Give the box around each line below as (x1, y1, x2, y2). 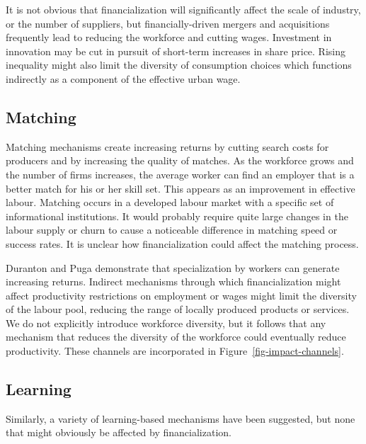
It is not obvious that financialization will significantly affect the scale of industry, (6, 2, 361, 16)
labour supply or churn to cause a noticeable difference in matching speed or (6, 222, 338, 237)
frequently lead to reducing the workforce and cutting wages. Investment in (6, 30, 332, 45)
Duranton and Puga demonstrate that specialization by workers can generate (6, 260, 340, 275)
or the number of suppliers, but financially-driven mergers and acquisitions (6, 16, 330, 30)
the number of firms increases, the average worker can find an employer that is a (6, 166, 355, 181)
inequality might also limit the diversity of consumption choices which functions (6, 57, 352, 72)
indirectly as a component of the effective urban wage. (6, 71, 241, 86)
